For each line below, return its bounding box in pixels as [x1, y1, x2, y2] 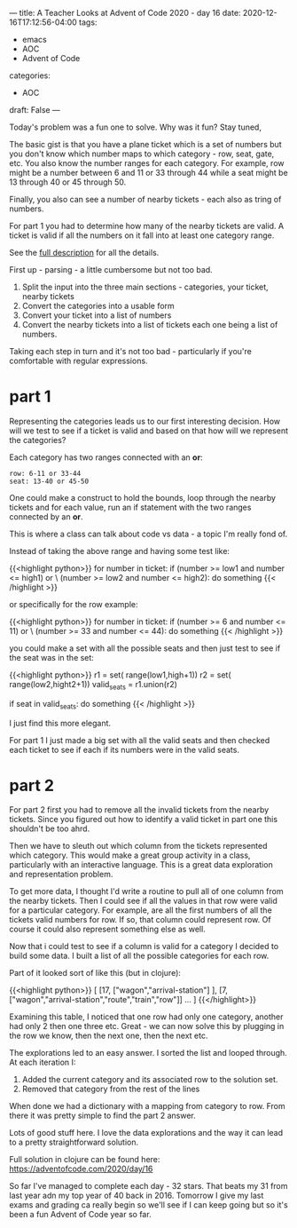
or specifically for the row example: [9, 598, 139, 609]
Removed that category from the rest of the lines [21, 1083, 200, 1095]
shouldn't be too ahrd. [9, 823, 90, 834]
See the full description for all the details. [9, 248, 160, 257]
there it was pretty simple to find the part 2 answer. [9, 1110, 197, 1121]
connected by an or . [9, 511, 83, 522]
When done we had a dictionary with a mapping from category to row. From [9, 1101, 285, 1112]
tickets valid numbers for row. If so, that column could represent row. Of [9, 915, 272, 925]
